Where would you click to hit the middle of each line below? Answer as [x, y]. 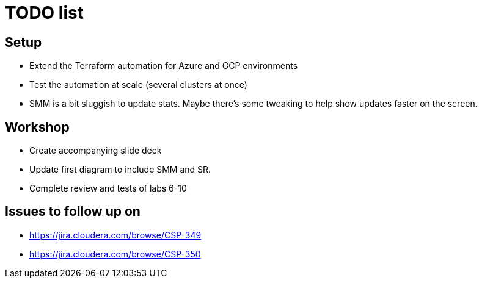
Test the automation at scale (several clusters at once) [138, 85]
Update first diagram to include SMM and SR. [120, 170]
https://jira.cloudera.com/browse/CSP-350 [115, 254]
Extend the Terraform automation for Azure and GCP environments [164, 66]
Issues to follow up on [73, 212]
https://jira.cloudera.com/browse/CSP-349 [115, 235]
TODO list [44, 13]
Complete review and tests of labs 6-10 [108, 188]
